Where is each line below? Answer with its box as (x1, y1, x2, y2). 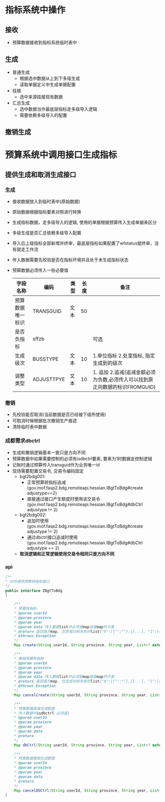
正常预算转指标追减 (27, 479, 66, 485)
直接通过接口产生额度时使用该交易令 (27, 496, 101, 501)
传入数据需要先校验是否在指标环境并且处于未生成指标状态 (12, 257, 129, 263)
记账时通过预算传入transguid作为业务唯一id (12, 462, 100, 468)
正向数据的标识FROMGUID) (92, 384, 156, 390)
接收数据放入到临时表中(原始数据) (12, 198, 81, 204)
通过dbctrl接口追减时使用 (27, 534, 78, 540)
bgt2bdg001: (19, 473, 46, 479)
